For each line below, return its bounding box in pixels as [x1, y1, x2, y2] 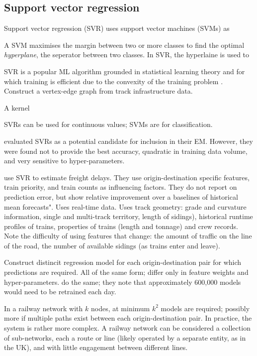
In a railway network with [4, 303, 83, 313]
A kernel [4, 102, 30, 113]
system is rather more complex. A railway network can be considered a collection [4, 323, 251, 333]
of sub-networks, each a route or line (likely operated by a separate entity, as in [4, 332, 246, 343]
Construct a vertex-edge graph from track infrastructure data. [4, 86, 193, 96]
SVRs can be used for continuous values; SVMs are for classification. [4, 119, 213, 129]
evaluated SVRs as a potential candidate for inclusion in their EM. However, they [4, 135, 253, 146]
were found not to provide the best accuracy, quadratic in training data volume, [4, 145, 248, 156]
